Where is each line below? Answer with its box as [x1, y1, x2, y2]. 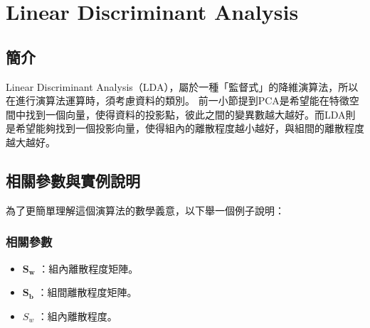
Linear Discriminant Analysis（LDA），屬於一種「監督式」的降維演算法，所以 [6, 79, 359, 94]
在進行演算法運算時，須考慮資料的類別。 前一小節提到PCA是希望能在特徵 [6, 93, 349, 108]
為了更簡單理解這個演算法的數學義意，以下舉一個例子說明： [6, 202, 285, 217]
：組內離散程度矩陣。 [38, 261, 139, 275]
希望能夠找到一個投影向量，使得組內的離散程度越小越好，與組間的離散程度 [15, 121, 364, 136]
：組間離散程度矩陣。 [37, 285, 137, 300]
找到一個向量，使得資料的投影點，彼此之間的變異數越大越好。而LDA [25, 106, 346, 121]
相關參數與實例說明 [6, 169, 140, 191]
